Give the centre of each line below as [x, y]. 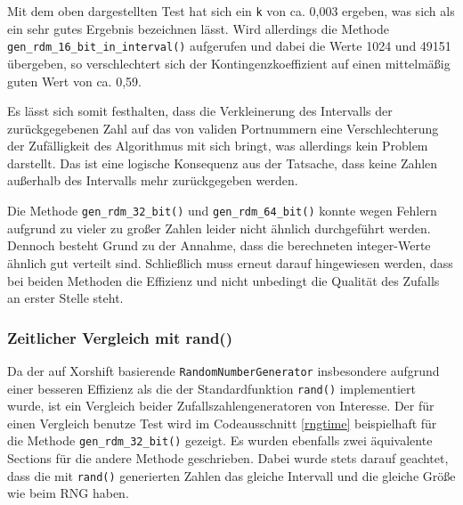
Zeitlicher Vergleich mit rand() [120, 337]
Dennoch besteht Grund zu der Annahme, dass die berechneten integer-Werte [219, 245]
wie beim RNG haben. [68, 493]
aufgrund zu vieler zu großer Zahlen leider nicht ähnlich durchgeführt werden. [219, 228]
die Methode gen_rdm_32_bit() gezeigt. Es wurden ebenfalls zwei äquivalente [220, 440]
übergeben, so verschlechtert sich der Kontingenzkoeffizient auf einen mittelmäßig [229, 63]
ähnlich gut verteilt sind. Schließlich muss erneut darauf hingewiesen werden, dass [230, 262]
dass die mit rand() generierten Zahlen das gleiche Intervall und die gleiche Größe [231, 475]
